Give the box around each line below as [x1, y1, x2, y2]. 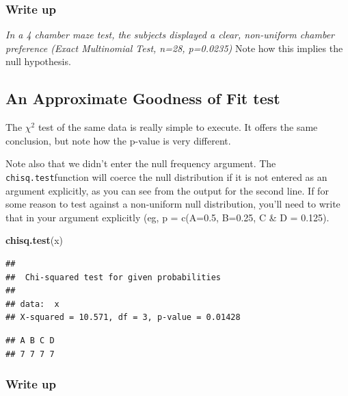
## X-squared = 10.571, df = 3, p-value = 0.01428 [5, 312, 241, 323]
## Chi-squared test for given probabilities [5, 272, 221, 282]
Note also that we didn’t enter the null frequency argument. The [5, 156, 276, 171]
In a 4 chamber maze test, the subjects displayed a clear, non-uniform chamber [5, 27, 334, 42]
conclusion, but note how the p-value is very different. [5, 133, 231, 147]
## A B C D [5, 335, 55, 345]
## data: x [5, 299, 59, 309]
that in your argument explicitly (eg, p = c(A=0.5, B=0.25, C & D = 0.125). [5, 210, 330, 224]
